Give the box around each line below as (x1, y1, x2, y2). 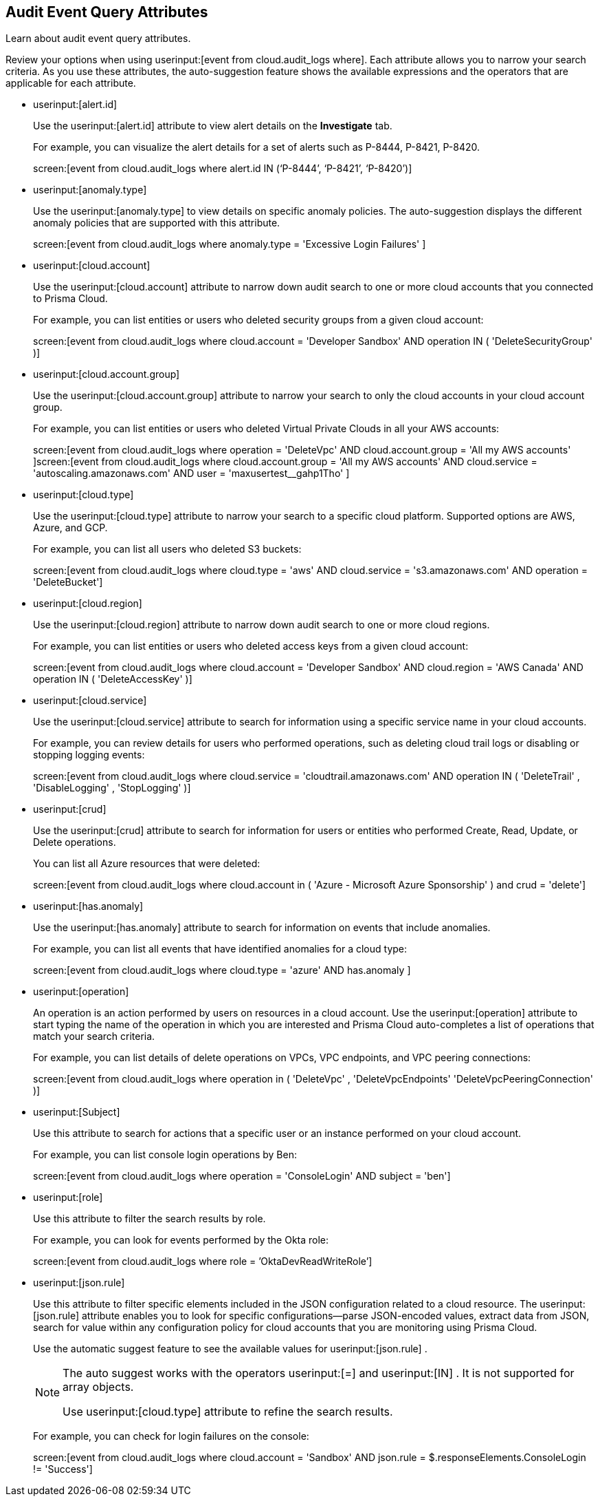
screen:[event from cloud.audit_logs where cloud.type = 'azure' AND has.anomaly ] (33, 964, 411, 977)
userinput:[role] (33, 1191, 103, 1204)
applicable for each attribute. (5, 77, 136, 89)
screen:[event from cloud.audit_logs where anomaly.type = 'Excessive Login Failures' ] (33, 238, 426, 251)
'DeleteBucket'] (33, 576, 103, 588)
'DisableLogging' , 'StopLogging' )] (33, 782, 191, 794)
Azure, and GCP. (33, 522, 108, 534)
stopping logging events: (33, 749, 145, 761)
